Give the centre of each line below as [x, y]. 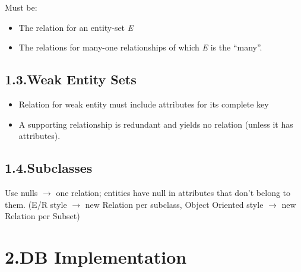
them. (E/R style [36, 204]
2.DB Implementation [96, 256]
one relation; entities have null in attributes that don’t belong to [173, 192]
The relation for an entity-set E [76, 27]
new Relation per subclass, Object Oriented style [174, 204]
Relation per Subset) [42, 216]
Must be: [21, 7]
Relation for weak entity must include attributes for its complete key [144, 104]
